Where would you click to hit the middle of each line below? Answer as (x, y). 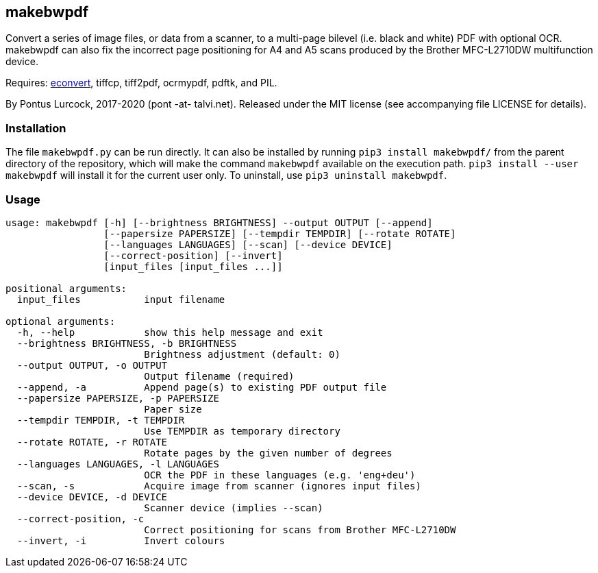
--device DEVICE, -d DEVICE (92, 497)
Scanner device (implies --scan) (234, 508)
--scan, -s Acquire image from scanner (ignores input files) (219, 486)
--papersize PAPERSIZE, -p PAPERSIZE (118, 398)
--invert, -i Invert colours (121, 540)
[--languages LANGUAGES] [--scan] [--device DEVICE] (248, 244)
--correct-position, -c (80, 519)
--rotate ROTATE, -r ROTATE (92, 442)
